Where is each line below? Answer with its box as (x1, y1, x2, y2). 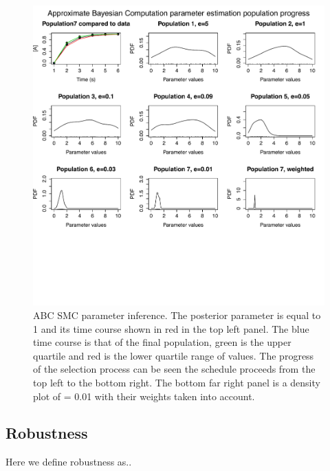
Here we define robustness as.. (5, 454, 132, 469)
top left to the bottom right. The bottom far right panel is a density (33, 375, 320, 389)
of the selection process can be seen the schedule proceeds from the (33, 362, 316, 376)
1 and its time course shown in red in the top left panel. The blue (33, 321, 309, 336)
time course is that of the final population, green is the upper (33, 335, 291, 349)
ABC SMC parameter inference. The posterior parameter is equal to (33, 307, 321, 322)
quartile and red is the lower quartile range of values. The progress (33, 348, 314, 362)
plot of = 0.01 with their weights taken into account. (33, 388, 255, 403)
